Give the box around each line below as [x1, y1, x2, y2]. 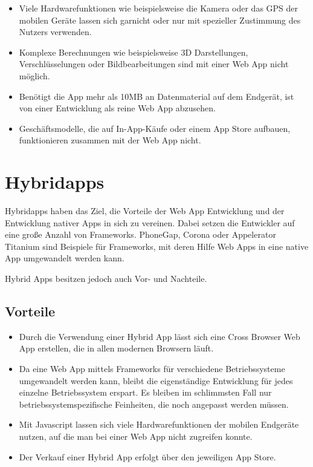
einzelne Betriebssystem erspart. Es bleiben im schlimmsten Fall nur [19, 386, 272, 399]
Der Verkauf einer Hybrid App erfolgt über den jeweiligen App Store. [19, 450, 276, 463]
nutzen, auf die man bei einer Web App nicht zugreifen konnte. [19, 429, 253, 442]
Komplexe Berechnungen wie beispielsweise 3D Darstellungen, [19, 45, 248, 58]
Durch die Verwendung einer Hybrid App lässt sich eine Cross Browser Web [19, 330, 300, 342]
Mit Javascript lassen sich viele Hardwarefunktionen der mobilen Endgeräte [19, 418, 299, 431]
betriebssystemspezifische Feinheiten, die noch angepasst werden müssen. [19, 397, 289, 410]
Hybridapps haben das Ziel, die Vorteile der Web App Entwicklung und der [5, 204, 285, 217]
